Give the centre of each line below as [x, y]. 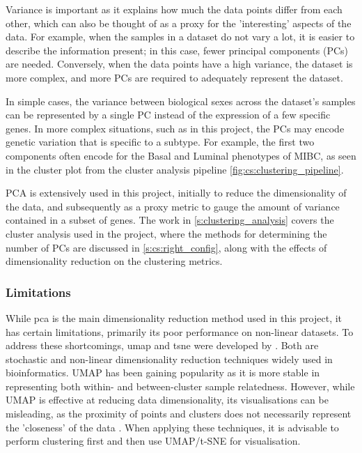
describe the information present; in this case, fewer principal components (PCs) [177, 50]
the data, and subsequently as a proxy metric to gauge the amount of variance [173, 206]
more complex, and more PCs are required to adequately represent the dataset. [174, 77]
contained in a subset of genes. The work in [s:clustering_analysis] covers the [170, 220]
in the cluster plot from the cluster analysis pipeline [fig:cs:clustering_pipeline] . [175, 169]
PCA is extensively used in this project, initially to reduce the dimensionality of [176, 193]
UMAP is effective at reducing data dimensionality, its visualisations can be [167, 400]
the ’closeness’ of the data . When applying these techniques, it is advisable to [172, 427]
